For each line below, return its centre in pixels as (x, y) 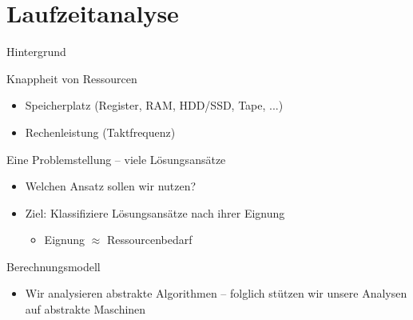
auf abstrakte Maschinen (85, 309)
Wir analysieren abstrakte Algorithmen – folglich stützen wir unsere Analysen (216, 293)
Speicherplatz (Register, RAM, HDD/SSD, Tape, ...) (154, 105)
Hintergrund (36, 52)
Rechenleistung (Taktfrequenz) (100, 132)
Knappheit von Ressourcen (72, 78)
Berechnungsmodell (54, 266)
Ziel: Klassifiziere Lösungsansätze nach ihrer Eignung (155, 212)
